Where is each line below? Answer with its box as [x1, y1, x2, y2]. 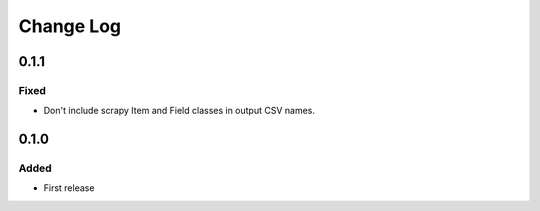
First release [43, 182, 95, 194]
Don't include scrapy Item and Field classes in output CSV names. [43, 105, 315, 117]
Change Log [18, 15, 122, 37]
